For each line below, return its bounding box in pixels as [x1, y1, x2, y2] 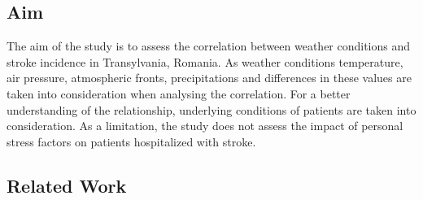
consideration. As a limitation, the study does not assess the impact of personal [7, 117, 403, 134]
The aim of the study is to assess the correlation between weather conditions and [7, 37, 411, 54]
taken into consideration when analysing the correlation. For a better [7, 85, 351, 102]
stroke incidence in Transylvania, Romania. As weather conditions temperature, [7, 53, 403, 70]
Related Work [7, 172, 127, 198]
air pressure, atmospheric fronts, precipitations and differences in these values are [7, 69, 412, 86]
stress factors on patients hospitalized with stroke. [7, 133, 256, 150]
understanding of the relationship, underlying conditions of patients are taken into [7, 101, 416, 118]
